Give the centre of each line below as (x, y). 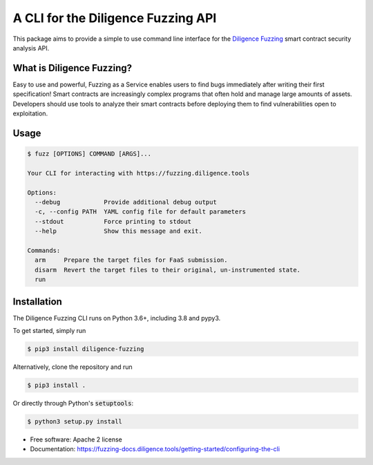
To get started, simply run (49, 330)
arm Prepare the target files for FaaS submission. (131, 260)
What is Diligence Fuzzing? (73, 68)
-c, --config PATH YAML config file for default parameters (141, 212)
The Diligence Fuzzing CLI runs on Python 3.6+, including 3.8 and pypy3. (117, 318)
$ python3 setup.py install (75, 421)
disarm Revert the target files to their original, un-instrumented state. (168, 270)
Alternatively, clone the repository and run (73, 367)
